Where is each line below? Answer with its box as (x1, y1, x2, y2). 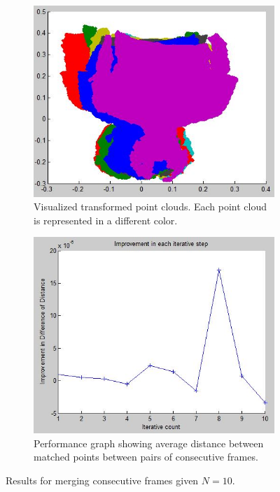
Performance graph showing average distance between (34, 435, 264, 450)
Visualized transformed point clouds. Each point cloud (34, 199, 267, 214)
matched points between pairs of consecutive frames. (34, 449, 258, 464)
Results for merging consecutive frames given (6, 472, 199, 487)
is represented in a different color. (34, 212, 178, 227)
